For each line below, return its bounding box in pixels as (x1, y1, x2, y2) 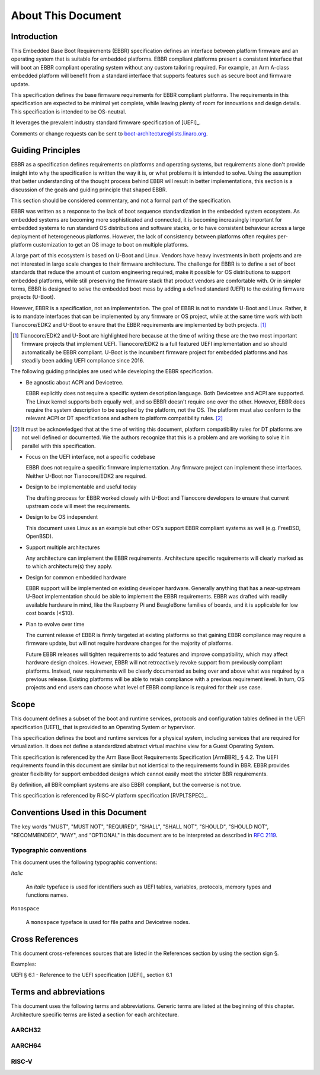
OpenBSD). (25, 532, 53, 540)
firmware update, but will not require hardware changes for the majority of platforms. (25, 639, 233, 647)
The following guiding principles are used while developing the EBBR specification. (11, 368, 213, 375)
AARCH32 (11, 1026, 41, 1034)
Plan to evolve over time (25, 620, 85, 628)
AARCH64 (11, 1042, 41, 1050)
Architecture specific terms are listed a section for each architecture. (11, 1011, 179, 1018)
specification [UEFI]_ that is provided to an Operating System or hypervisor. (11, 723, 196, 730)
